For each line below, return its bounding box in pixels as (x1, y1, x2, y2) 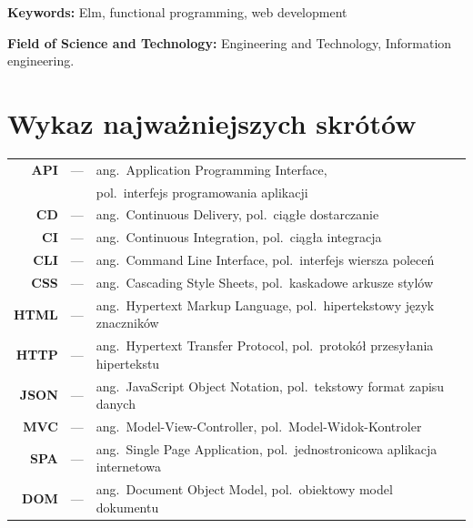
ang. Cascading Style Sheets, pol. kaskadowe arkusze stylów (96, 272, 434, 291)
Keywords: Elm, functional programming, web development (7, 3, 347, 21)
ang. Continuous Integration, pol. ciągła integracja (96, 228, 382, 247)
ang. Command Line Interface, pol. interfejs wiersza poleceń (96, 250, 435, 269)
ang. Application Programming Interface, (96, 159, 327, 178)
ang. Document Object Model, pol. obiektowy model (96, 480, 393, 499)
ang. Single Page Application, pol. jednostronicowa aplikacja (96, 439, 438, 458)
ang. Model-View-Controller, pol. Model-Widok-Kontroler (96, 417, 422, 436)
